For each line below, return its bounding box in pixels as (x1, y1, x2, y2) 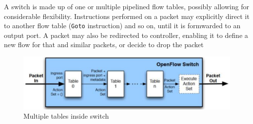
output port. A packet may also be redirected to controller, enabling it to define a (4, 30, 248, 40)
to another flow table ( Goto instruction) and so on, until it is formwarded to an (4, 20, 241, 31)
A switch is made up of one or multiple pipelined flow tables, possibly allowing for (4, 1, 249, 11)
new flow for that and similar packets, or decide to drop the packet (4, 39, 204, 50)
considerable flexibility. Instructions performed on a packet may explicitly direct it (4, 11, 250, 21)
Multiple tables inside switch (23, 111, 109, 121)
